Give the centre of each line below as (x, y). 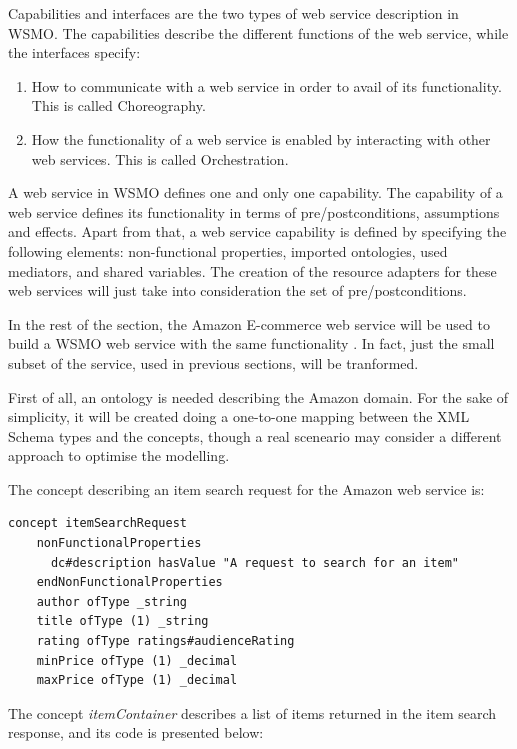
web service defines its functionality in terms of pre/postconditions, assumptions (254, 211)
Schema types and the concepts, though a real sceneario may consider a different (255, 435)
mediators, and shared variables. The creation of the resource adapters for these (252, 270)
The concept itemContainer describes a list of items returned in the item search (252, 712)
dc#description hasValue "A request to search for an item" (255, 562)
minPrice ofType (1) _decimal (137, 660)
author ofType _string (111, 601)
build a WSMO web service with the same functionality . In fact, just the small (251, 343)
